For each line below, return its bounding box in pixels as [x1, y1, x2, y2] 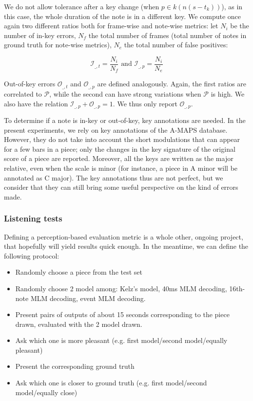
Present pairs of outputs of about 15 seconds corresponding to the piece [15, 309, 230, 320]
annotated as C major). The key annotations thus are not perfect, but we [4, 172, 223, 182]
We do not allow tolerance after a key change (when [4, 1, 159, 11]
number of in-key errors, [4, 30, 76, 40]
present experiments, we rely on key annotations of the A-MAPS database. [4, 124, 228, 135]
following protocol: [4, 250, 59, 261]
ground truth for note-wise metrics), [4, 40, 112, 50]
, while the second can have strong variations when [49, 88, 201, 99]
